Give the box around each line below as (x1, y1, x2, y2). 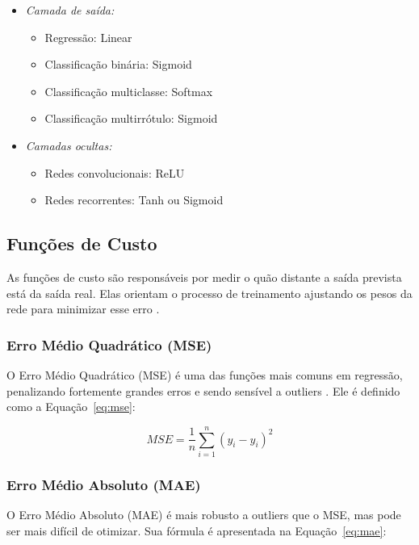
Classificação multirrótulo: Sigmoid (44, 110, 218, 127)
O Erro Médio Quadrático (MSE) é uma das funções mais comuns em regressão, (6, 366, 403, 383)
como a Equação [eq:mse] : (6, 398, 136, 415)
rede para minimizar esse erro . (6, 300, 160, 317)
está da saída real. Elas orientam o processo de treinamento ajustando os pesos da (6, 284, 413, 301)
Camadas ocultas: (25, 136, 112, 153)
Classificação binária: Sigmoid (44, 56, 192, 73)
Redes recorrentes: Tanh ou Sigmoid (44, 191, 224, 208)
